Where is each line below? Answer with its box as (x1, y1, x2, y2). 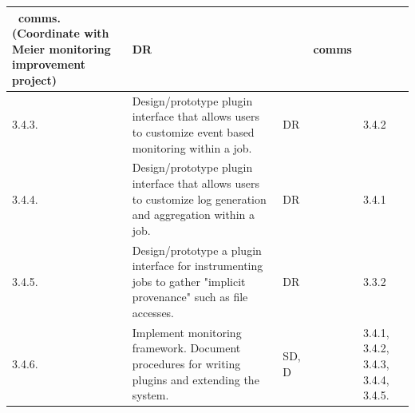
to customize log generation (132, 190, 267, 207)
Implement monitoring (132, 324, 242, 340)
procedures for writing (132, 355, 241, 371)
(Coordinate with (12, 25, 109, 42)
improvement (12, 56, 86, 73)
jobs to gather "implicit (132, 272, 246, 289)
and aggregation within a (132, 206, 255, 223)
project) (12, 71, 57, 88)
